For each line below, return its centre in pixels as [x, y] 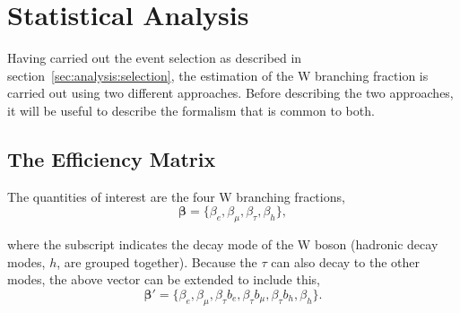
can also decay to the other [346, 261]
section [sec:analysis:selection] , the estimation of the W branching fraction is [218, 75]
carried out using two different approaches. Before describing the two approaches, [230, 93]
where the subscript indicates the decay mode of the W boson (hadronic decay [223, 244]
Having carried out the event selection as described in [155, 58]
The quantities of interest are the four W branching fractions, [176, 196]
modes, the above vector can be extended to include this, [164, 279]
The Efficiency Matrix [112, 158]
